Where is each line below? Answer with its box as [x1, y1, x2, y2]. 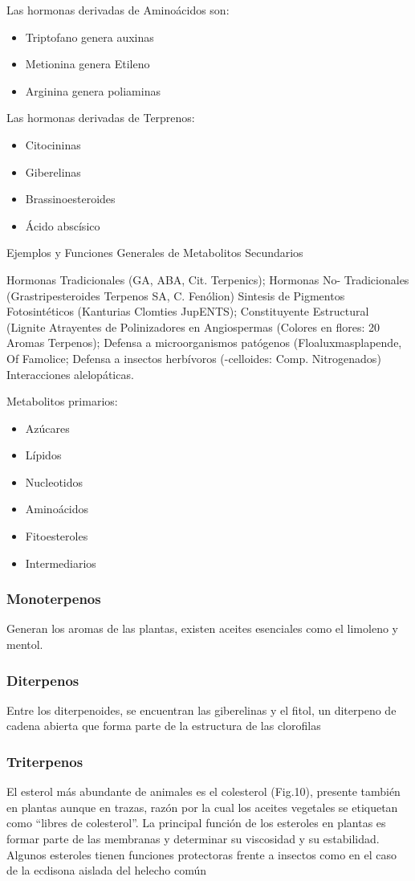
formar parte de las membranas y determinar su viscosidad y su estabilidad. [6, 830, 380, 847]
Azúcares [25, 419, 70, 436]
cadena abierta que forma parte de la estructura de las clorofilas [6, 717, 321, 734]
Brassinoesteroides [25, 190, 116, 207]
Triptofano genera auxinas [25, 28, 154, 45]
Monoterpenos [6, 589, 101, 609]
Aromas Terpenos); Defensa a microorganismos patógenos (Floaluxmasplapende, [6, 334, 402, 351]
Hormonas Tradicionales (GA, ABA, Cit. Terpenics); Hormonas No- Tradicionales [6, 271, 409, 288]
